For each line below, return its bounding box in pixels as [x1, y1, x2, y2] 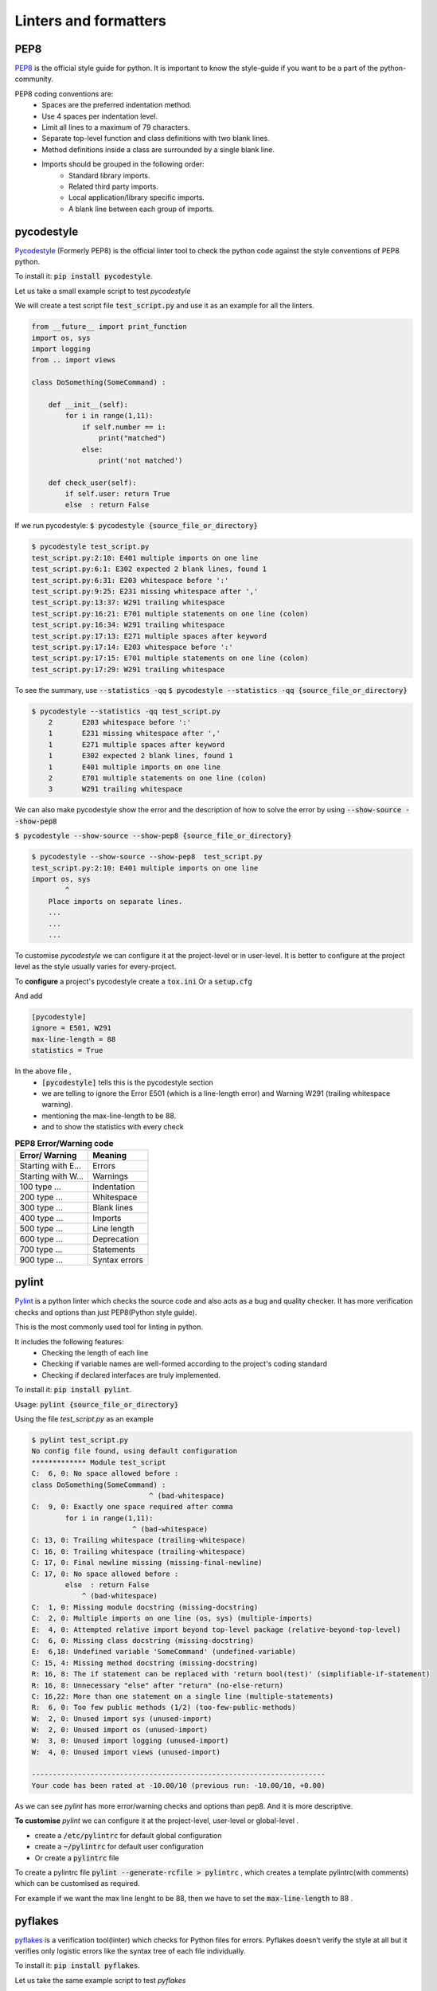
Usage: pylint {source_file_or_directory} [14, 1399, 179, 1409]
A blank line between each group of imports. [68, 204, 215, 213]
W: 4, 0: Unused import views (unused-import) [31, 1747, 220, 1756]
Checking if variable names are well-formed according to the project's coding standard [41, 1359, 328, 1369]
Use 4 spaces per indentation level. [41, 111, 158, 121]
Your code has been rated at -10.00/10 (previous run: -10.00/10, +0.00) [31, 1781, 326, 1790]
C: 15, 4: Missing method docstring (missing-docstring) [31, 1658, 259, 1668]
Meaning [92, 1149, 127, 1160]
